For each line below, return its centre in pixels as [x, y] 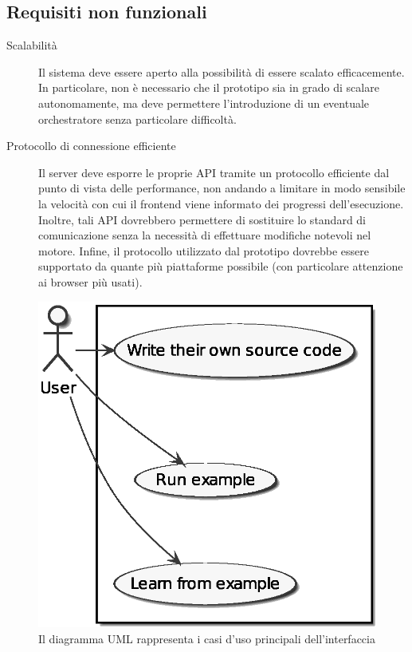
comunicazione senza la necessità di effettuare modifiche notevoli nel [205, 235]
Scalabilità [32, 45]
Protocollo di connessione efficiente [91, 146]
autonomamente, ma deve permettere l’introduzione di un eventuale [204, 103]
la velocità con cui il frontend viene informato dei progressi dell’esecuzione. [221, 203]
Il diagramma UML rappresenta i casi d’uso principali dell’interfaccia [207, 638]
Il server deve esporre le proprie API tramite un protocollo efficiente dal [214, 172]
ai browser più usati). [90, 281]
